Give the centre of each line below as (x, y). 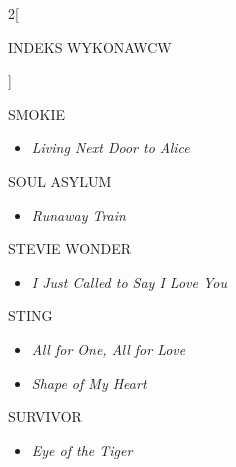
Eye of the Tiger (82, 449)
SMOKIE (36, 113)
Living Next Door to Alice (110, 147)
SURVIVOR (45, 416)
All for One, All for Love (108, 348)
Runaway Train (78, 214)
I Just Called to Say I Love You (129, 281)
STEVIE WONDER (70, 248)
